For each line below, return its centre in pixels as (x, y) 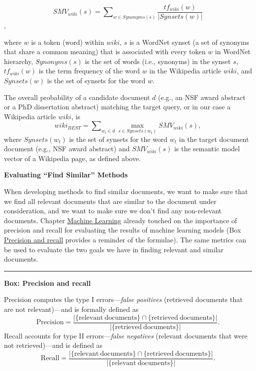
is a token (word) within (68, 42)
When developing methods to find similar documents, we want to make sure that (126, 191)
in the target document (214, 139)
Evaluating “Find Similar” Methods (66, 175)
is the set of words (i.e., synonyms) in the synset (158, 61)
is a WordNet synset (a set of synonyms (189, 42)
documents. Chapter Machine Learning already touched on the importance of (121, 220)
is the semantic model (207, 149)
